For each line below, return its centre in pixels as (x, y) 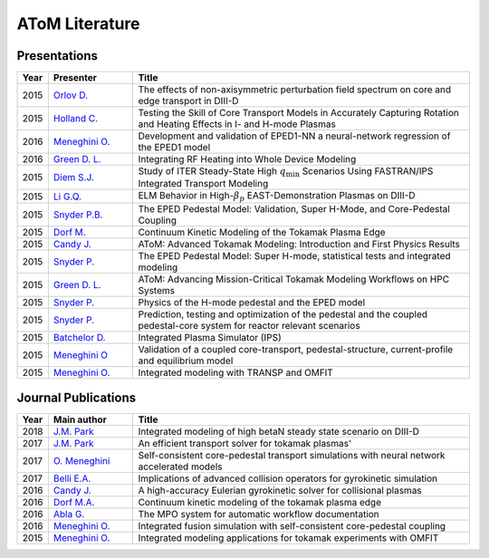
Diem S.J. (73, 178)
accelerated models (180, 467)
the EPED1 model (174, 148)
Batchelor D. (79, 337)
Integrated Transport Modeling (203, 184)
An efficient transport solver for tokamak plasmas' (245, 444)
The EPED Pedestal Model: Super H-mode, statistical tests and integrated (295, 255)
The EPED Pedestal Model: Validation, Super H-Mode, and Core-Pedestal (294, 208)
